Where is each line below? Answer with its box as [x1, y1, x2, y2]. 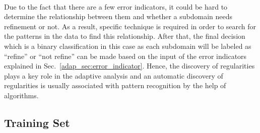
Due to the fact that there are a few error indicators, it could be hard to [4, 1, 228, 12]
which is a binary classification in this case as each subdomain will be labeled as [4, 40, 251, 51]
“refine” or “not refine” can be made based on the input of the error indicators [4, 50, 247, 61]
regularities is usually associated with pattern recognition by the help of [4, 80, 226, 91]
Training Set [4, 114, 70, 130]
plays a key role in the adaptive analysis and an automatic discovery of [4, 70, 223, 81]
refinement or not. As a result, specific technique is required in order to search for [4, 21, 256, 31]
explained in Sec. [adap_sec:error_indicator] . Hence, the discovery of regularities [4, 60, 255, 71]
